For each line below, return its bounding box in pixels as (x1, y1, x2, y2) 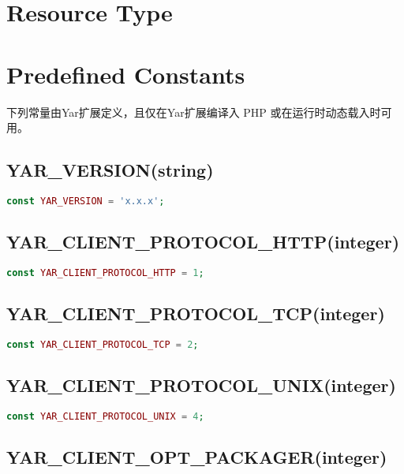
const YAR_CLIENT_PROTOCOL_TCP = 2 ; (6, 339, 199, 351)
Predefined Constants (6, 58, 245, 90)
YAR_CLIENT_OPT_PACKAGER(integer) (6, 445, 387, 469)
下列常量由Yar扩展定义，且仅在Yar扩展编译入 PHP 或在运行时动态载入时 (6, 103, 381, 120)
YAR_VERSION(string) (6, 158, 214, 182)
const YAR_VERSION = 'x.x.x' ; (6, 195, 165, 207)
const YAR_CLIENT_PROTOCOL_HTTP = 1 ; (6, 267, 204, 278)
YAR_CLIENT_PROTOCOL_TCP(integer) (6, 301, 385, 326)
